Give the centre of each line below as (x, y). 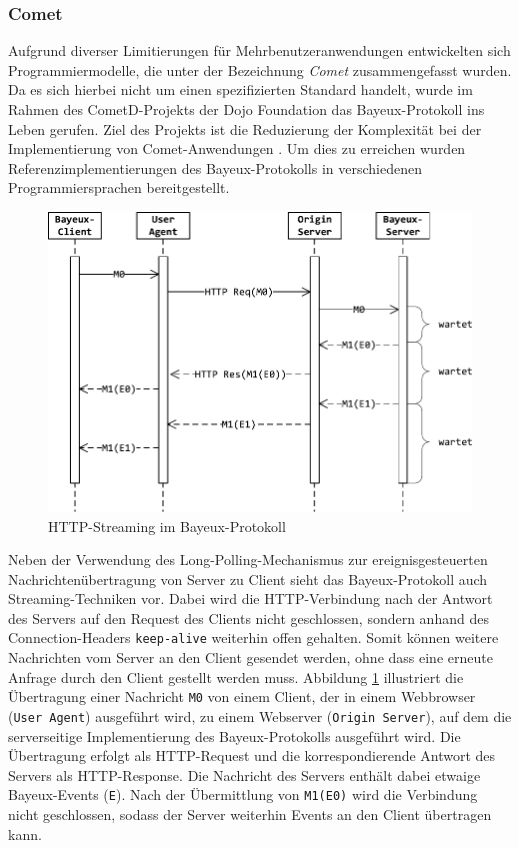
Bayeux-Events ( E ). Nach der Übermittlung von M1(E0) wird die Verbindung (243, 794)
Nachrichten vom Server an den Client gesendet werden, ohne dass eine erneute (250, 657)
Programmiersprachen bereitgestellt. (119, 187)
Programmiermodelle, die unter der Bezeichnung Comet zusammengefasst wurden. (260, 69)
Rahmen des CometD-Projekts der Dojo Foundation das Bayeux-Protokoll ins (246, 109)
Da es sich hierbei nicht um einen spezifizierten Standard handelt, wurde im (240, 89)
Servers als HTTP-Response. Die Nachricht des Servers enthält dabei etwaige (244, 774)
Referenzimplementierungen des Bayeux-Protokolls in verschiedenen (215, 167)
